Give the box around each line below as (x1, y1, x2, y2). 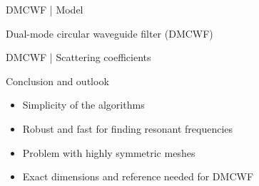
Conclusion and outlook (6, 73, 109, 88)
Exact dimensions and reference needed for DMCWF (22, 169, 254, 184)
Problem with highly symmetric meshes (22, 145, 195, 160)
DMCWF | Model (6, 2, 83, 16)
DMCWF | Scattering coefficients (6, 50, 151, 65)
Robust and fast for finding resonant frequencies (22, 121, 233, 136)
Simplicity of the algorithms (22, 97, 145, 112)
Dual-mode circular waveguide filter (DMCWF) (6, 26, 213, 40)
